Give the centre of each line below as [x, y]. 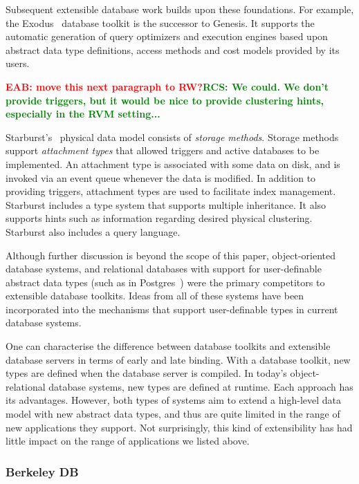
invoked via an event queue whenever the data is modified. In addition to [161, 177]
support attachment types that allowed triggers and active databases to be [163, 150]
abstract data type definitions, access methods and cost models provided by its [173, 49]
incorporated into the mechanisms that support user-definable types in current [172, 309]
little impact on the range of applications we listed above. [128, 441]
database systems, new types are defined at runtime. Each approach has [201, 386]
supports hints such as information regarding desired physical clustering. [159, 218]
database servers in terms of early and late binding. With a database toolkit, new [178, 359]
